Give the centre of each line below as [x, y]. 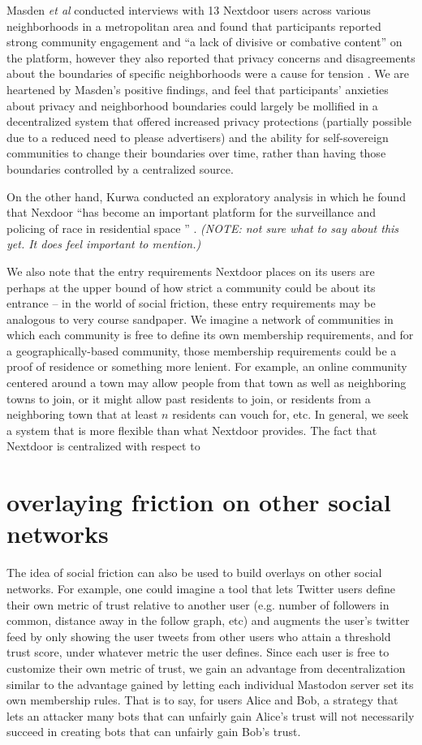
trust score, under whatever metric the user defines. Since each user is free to [198, 652]
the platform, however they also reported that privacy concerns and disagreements [211, 57]
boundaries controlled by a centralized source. [120, 168]
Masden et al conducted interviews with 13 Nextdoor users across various [189, 10]
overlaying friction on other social [199, 502]
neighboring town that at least [82, 414]
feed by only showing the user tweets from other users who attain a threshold [199, 636]
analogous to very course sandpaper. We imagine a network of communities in [200, 319]
